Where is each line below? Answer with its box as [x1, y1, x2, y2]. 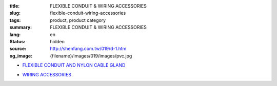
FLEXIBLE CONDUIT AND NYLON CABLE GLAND [22, 62, 126, 68]
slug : [9, 10, 21, 16]
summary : [9, 24, 32, 31]
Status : [9, 38, 26, 44]
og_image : [9, 52, 33, 59]
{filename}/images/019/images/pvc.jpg [50, 52, 132, 59]
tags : [9, 17, 21, 23]
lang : [9, 31, 21, 38]
